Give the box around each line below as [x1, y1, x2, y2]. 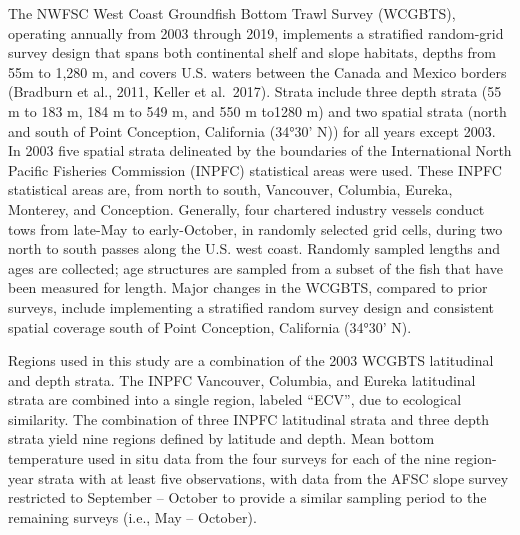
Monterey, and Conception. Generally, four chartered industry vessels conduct [8, 198, 485, 219]
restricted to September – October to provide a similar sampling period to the [8, 487, 487, 508]
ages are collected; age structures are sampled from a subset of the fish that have [8, 257, 503, 278]
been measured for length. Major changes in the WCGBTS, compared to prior [8, 277, 488, 298]
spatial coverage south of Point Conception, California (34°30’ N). [8, 316, 412, 337]
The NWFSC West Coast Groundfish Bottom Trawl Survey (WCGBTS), [8, 3, 456, 23]
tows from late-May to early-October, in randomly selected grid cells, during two [8, 218, 503, 239]
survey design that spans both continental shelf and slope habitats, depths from [8, 42, 497, 63]
